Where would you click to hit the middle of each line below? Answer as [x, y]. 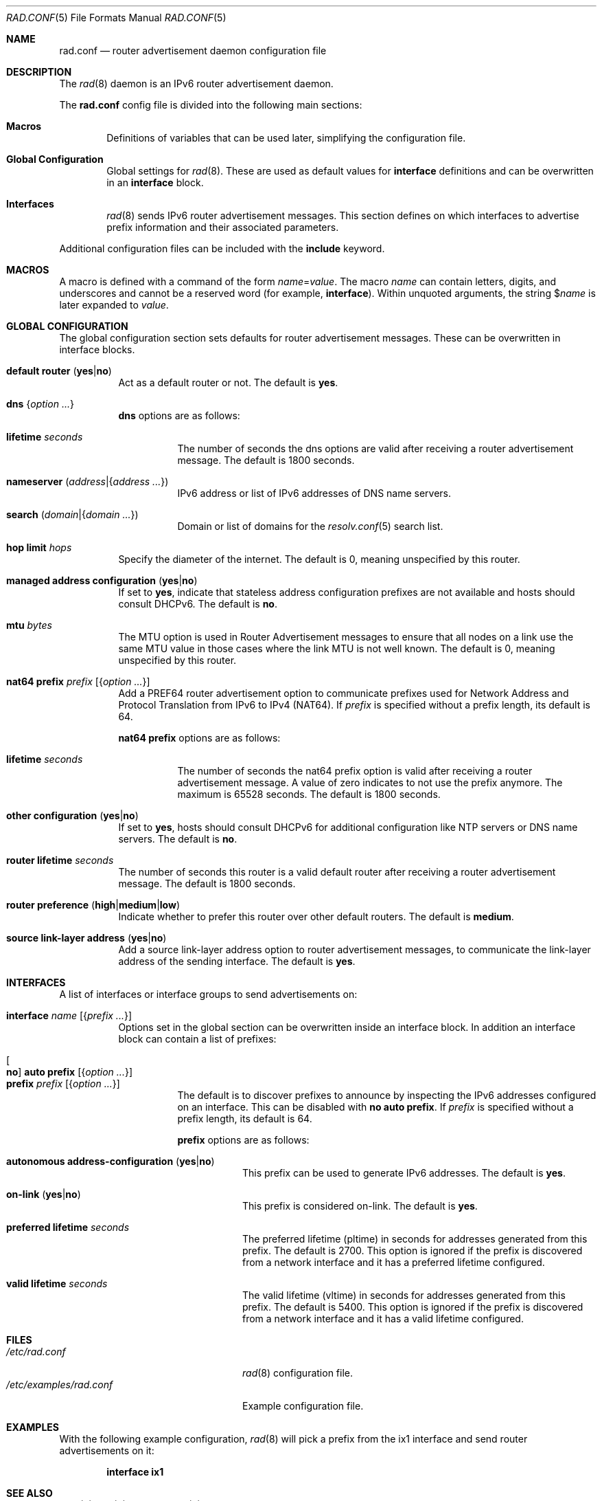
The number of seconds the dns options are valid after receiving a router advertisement [375, 448]
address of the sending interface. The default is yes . [237, 961]
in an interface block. [155, 182]
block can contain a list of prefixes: [197, 1039]
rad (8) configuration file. [298, 1373]
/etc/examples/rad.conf [60, 1385]
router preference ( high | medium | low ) [93, 905]
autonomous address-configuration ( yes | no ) [111, 1161]
